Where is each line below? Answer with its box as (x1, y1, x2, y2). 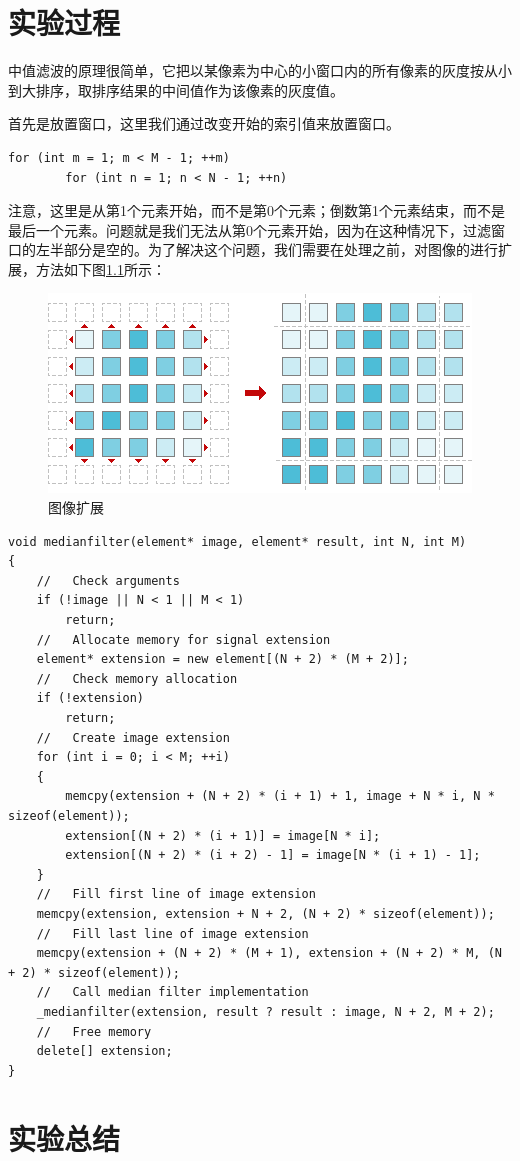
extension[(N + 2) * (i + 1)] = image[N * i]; (65, 828, 381, 843)
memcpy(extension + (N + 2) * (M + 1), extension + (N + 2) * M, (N (36, 946, 502, 961)
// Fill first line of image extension (36, 887, 316, 902)
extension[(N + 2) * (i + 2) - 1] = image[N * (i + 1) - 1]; (65, 848, 481, 863)
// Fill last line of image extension (36, 926, 309, 941)
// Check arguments (36, 573, 180, 588)
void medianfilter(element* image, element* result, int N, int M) (8, 534, 467, 549)
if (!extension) (36, 691, 145, 706)
